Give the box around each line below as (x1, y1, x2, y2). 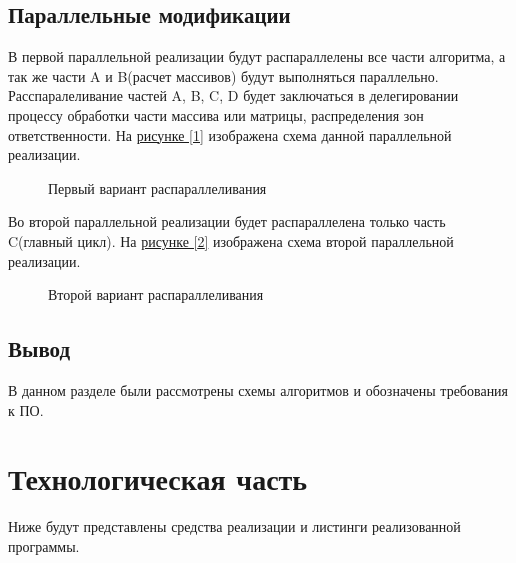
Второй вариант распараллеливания (48, 284, 264, 305)
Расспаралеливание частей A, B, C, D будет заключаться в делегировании (8, 85, 459, 106)
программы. (8, 535, 80, 556)
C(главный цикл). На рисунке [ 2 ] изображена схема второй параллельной (8, 230, 454, 251)
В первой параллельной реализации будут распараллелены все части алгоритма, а (8, 46, 506, 67)
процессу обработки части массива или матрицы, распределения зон (8, 104, 424, 125)
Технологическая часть (8, 458, 308, 499)
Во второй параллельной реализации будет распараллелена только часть (8, 211, 446, 232)
